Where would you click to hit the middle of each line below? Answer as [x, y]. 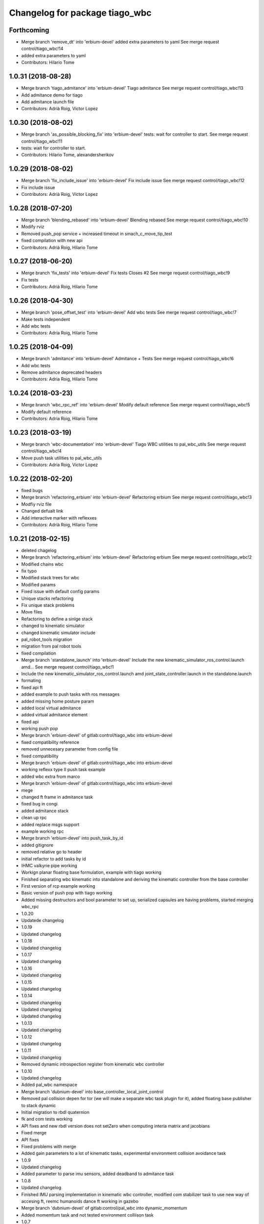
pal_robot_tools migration [47, 639]
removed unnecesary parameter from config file [70, 749]
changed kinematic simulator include [58, 633]
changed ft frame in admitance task [57, 797]
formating [31, 681]
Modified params [38, 585]
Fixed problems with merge [49, 1146]
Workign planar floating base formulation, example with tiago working [91, 872]
